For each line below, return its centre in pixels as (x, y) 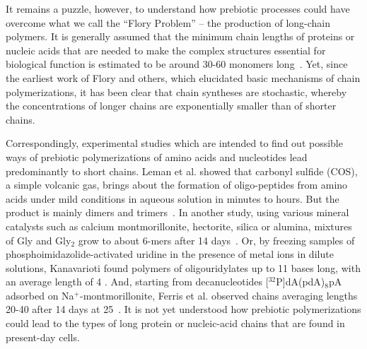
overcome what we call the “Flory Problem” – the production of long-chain (168, 22)
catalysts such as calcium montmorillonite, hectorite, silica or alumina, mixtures (179, 226)
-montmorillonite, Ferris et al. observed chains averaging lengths (219, 295)
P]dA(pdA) (301, 282)
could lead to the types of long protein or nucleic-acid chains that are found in (175, 323)
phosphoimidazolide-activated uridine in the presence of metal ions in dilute (170, 254)
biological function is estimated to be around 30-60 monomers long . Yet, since (177, 64)
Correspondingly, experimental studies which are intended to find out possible (174, 143)
